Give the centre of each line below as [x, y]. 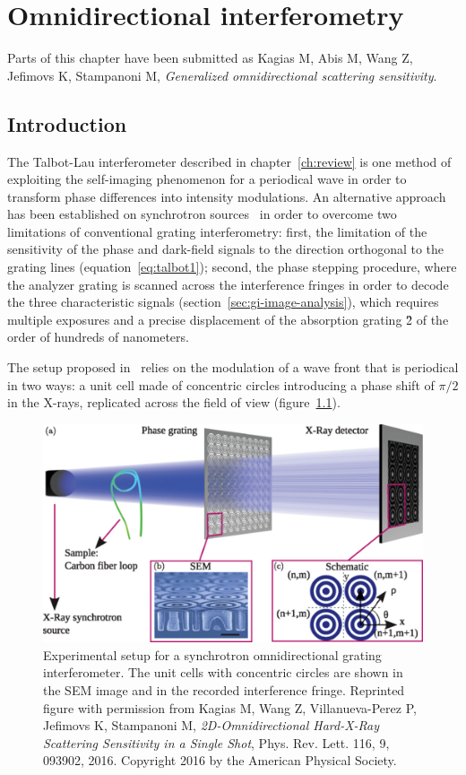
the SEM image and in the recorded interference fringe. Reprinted [224, 689]
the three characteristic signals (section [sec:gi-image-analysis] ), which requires [223, 302]
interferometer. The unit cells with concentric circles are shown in [223, 672]
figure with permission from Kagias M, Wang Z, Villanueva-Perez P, [230, 707]
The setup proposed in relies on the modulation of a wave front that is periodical [233, 367]
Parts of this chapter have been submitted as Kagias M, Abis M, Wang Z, [210, 58]
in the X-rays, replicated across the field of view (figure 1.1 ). [174, 402]
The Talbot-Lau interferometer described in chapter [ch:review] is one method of [229, 161]
